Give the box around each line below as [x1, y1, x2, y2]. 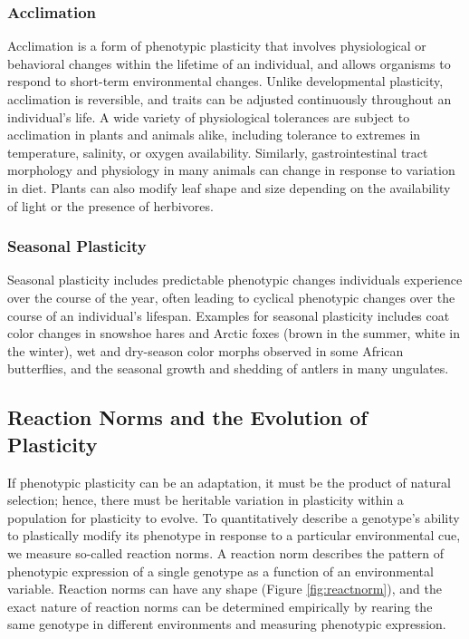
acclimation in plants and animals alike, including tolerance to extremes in [7, 125, 421, 144]
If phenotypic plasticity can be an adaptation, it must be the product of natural [7, 472, 451, 491]
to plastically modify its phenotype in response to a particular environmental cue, [7, 526, 461, 545]
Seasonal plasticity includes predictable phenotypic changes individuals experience [7, 270, 463, 289]
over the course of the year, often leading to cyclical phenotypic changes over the [7, 287, 455, 306]
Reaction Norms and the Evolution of [7, 403, 368, 431]
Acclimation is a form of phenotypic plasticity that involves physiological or [7, 36, 426, 55]
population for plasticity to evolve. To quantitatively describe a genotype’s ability [7, 508, 460, 527]
